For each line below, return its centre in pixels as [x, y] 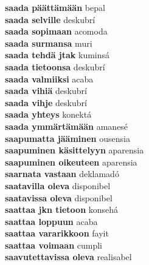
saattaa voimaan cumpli [54, 245]
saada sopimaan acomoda [56, 31]
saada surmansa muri [49, 43]
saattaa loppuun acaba [51, 221]
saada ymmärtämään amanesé [67, 126]
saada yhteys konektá [48, 114]
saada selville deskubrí [50, 19]
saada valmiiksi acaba [49, 79]
